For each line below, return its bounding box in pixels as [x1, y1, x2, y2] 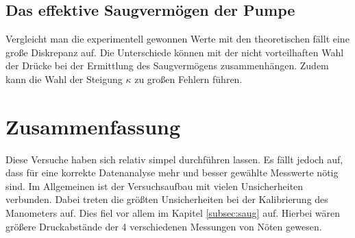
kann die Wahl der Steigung [5, 71, 123, 86]
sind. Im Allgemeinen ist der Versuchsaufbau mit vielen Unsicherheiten [5, 178, 304, 193]
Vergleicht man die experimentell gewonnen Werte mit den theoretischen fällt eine [5, 32, 350, 46]
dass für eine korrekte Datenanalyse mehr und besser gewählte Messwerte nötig [5, 165, 339, 180]
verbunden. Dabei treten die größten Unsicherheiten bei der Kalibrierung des [5, 192, 328, 206]
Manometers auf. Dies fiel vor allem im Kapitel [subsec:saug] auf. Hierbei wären [5, 206, 341, 220]
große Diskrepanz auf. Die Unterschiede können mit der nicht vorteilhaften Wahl [5, 45, 344, 59]
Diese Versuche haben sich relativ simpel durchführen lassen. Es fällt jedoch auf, [5, 152, 343, 166]
